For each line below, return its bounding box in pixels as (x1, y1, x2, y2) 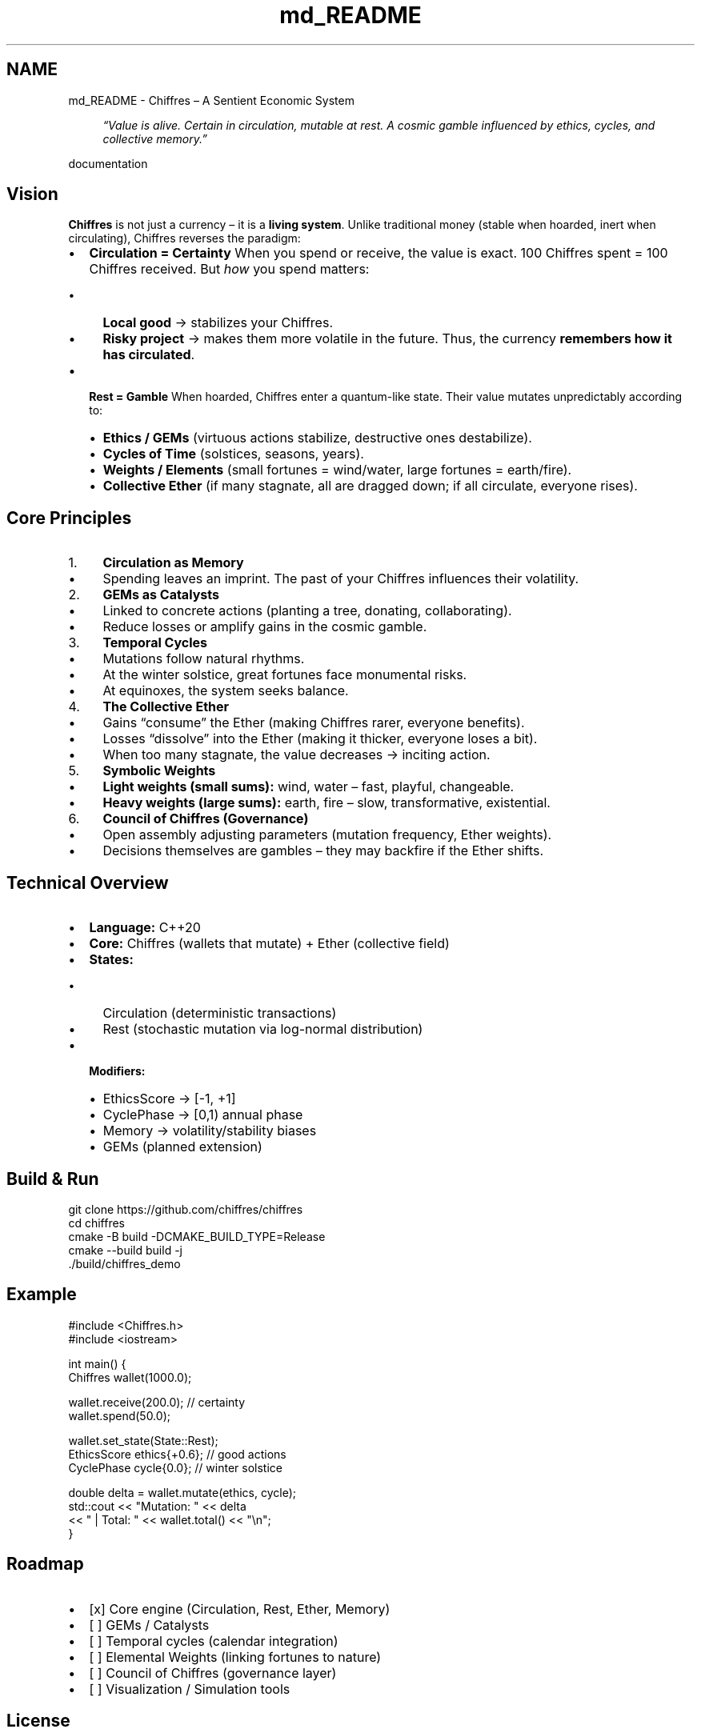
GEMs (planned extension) (102, 1139, 262, 1155)
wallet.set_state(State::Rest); (68, 1433, 218, 1447)
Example (6, 1284, 77, 1305)
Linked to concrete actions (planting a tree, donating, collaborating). (102, 602, 512, 619)
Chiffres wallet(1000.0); (68, 1370, 192, 1384)
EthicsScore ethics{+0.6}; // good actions (68, 1447, 286, 1461)
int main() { (68, 1356, 126, 1371)
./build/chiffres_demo (68, 1256, 181, 1271)
